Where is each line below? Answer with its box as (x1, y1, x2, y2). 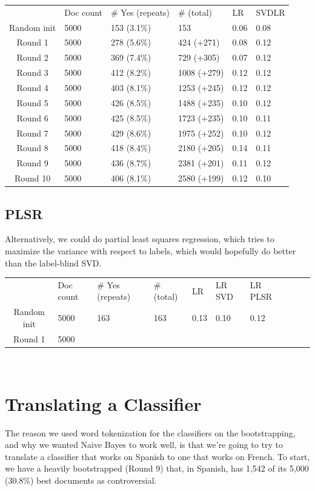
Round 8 (16, 141, 48, 154)
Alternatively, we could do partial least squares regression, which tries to (5, 232, 274, 245)
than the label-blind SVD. (5, 256, 102, 269)
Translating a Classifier (5, 391, 202, 416)
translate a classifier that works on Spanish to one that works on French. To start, (5, 450, 310, 462)
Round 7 (16, 126, 48, 139)
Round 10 (14, 172, 51, 185)
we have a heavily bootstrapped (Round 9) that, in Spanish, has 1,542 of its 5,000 (5, 462, 309, 475)
